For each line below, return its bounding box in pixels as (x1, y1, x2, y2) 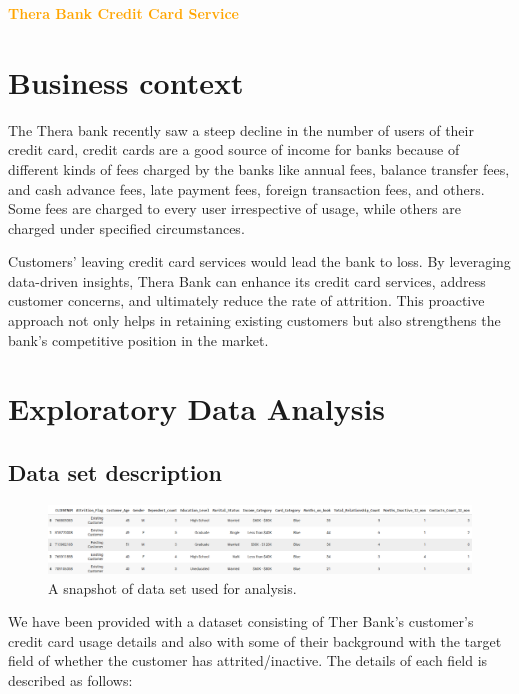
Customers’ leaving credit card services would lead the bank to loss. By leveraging (8, 251, 511, 272)
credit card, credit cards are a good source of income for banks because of (8, 139, 460, 160)
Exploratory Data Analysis (8, 388, 386, 429)
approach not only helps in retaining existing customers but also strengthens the (8, 310, 501, 331)
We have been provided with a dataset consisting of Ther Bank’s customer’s (8, 611, 474, 632)
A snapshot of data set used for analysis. (48, 577, 297, 598)
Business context (8, 61, 244, 102)
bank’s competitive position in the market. (8, 329, 269, 350)
